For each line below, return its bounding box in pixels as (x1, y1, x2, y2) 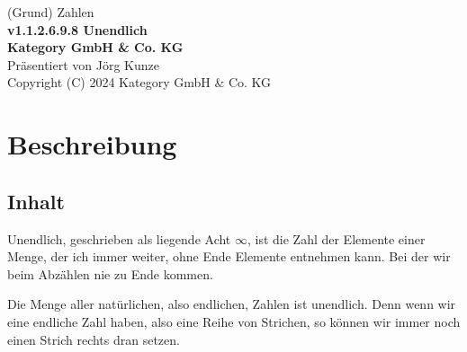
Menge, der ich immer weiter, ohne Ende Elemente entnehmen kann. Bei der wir (7, 247, 451, 266)
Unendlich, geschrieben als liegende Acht (7, 229, 231, 248)
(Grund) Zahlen (7, 3, 94, 21)
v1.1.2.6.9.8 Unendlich (7, 20, 148, 39)
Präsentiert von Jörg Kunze (7, 55, 159, 74)
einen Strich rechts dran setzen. (7, 330, 180, 348)
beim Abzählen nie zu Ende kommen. (7, 264, 213, 283)
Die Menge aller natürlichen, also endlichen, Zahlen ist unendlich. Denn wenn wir (7, 295, 456, 313)
